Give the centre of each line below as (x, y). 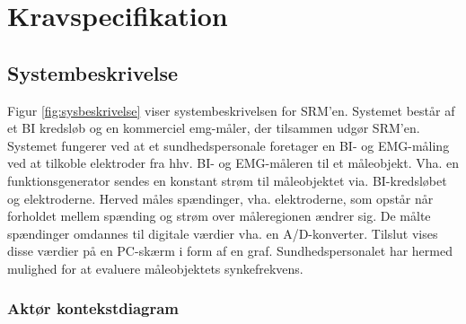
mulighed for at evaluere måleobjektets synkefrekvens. (155, 268)
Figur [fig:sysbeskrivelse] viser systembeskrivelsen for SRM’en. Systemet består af (231, 110)
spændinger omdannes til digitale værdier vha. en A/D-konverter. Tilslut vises (223, 233)
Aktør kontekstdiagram (93, 308)
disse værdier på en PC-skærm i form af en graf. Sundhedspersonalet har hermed (230, 251)
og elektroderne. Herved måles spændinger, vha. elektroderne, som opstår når (220, 198)
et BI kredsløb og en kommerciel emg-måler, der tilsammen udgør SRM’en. (214, 128)
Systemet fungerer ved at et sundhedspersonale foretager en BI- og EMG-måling (229, 145)
